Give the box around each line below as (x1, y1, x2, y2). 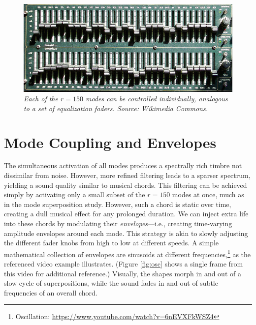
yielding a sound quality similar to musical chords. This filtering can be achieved (4, 179, 247, 190)
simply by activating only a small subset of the (4, 189, 145, 200)
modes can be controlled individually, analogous (85, 93, 228, 104)
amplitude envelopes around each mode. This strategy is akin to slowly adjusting (4, 228, 248, 238)
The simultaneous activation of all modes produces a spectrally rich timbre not (4, 160, 242, 171)
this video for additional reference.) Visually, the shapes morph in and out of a (4, 268, 241, 278)
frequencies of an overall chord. (4, 287, 97, 297)
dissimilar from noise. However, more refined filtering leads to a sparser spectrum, (4, 170, 251, 180)
